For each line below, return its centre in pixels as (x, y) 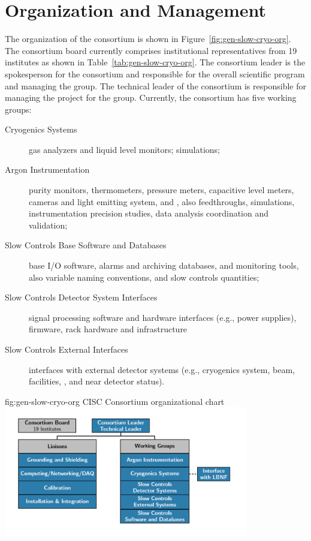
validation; (48, 225)
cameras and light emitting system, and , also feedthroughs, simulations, (162, 201)
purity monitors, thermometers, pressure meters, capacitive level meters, (161, 190)
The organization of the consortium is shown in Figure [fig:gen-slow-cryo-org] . (148, 39)
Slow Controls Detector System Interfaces (81, 297)
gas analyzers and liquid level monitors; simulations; (124, 149)
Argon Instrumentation (47, 169)
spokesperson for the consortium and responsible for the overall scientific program (155, 73)
